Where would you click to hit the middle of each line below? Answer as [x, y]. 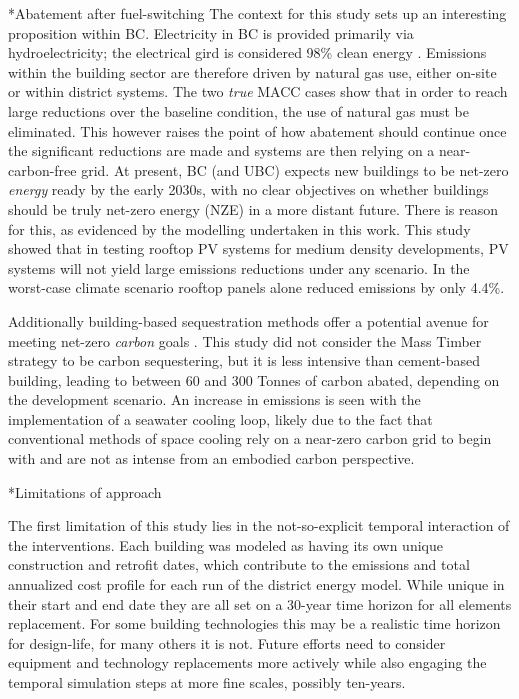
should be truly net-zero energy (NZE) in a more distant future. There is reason [253, 208]
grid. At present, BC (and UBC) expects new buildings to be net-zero [295, 169]
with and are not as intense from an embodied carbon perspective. [211, 458]
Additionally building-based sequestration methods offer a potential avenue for [248, 320]
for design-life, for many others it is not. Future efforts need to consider [227, 642]
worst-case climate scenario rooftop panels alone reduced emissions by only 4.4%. [256, 287]
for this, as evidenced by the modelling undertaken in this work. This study [239, 228]
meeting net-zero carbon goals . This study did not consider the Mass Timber [245, 340]
